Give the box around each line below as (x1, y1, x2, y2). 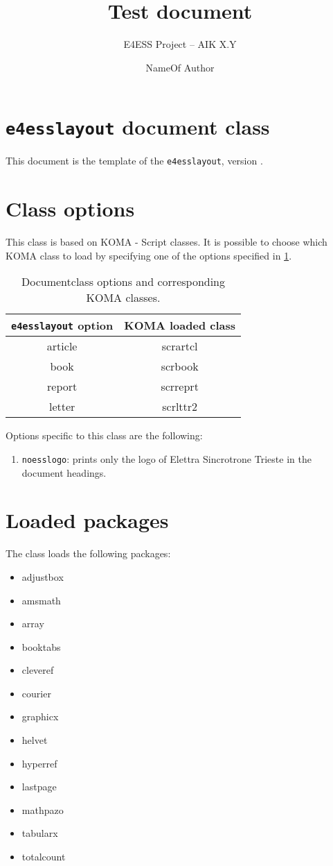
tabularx (21, 826, 58, 840)
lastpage (21, 779, 57, 794)
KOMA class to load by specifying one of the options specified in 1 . (6, 248, 292, 262)
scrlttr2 (162, 398, 198, 415)
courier (21, 686, 51, 700)
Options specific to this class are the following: (6, 428, 203, 443)
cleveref (21, 663, 54, 677)
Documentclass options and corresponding (21, 273, 226, 290)
